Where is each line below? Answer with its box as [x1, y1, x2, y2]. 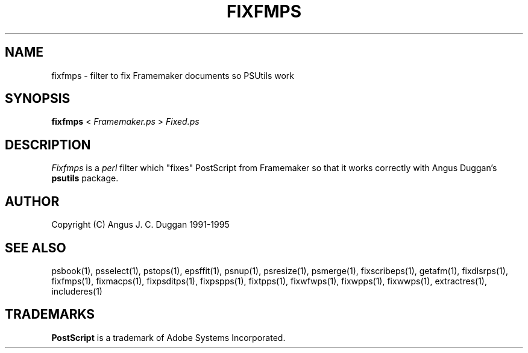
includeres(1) [51, 286, 102, 296]
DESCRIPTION [5, 137, 91, 152]
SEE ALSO [5, 240, 66, 255]
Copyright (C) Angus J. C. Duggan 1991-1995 [51, 219, 230, 230]
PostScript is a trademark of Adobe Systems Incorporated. [51, 332, 286, 343]
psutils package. [51, 173, 119, 184]
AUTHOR [5, 193, 60, 209]
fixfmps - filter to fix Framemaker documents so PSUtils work [51, 70, 295, 81]
